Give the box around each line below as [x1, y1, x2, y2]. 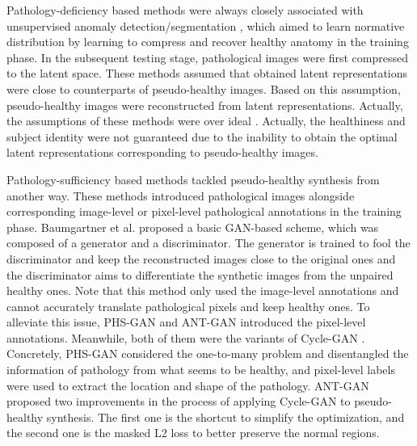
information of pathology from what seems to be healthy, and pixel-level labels [6, 361, 395, 378]
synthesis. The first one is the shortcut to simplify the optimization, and [46, 408, 405, 425]
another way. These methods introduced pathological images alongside [6, 187, 355, 204]
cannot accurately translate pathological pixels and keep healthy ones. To [6, 297, 370, 314]
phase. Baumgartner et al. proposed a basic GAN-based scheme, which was [6, 218, 379, 235]
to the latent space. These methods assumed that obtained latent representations [6, 65, 408, 82]
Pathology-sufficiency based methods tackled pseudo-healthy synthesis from [6, 170, 380, 187]
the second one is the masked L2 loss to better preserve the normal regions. [6, 424, 380, 441]
